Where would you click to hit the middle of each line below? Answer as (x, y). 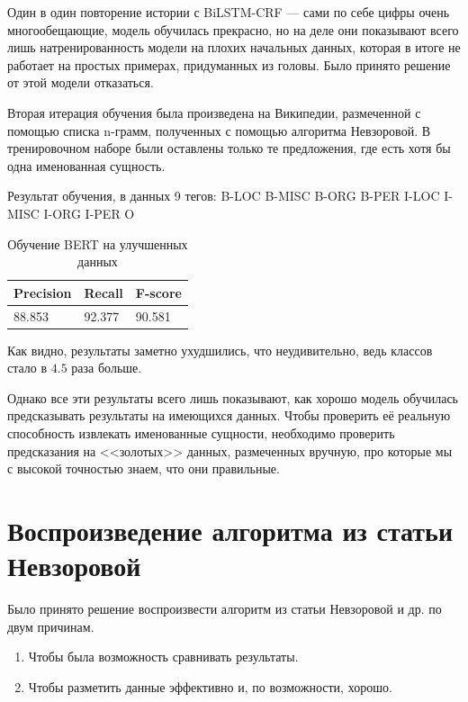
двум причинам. (51, 626)
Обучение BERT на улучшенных (98, 243)
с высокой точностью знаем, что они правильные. (144, 468)
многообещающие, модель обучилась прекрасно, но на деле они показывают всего (233, 29)
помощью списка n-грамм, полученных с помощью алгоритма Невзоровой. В (219, 130)
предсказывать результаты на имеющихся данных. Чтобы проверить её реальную (229, 415)
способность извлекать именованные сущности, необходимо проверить (201, 433)
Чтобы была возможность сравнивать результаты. (163, 657)
